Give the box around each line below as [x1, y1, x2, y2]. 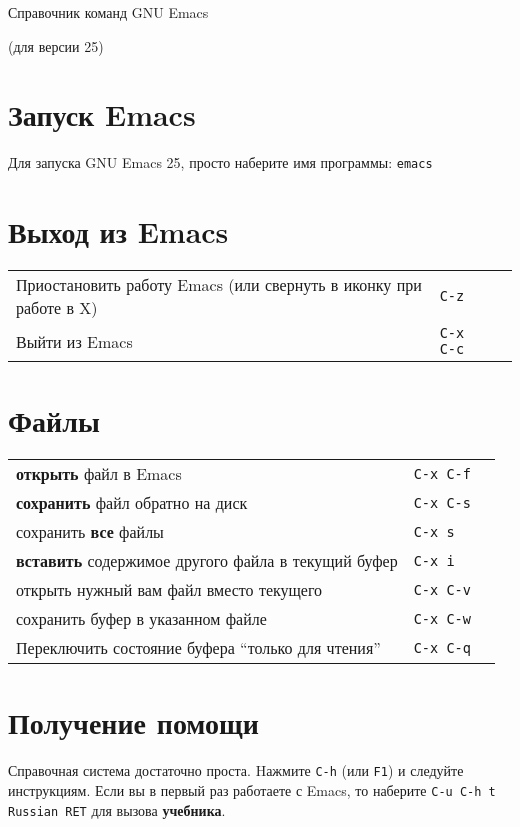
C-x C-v [413, 581, 471, 598]
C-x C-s [413, 494, 471, 511]
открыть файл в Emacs [16, 462, 182, 486]
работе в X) [16, 296, 98, 320]
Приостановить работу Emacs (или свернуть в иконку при [16, 273, 422, 297]
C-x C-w [413, 610, 471, 627]
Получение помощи [8, 702, 259, 743]
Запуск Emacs [8, 94, 196, 135]
